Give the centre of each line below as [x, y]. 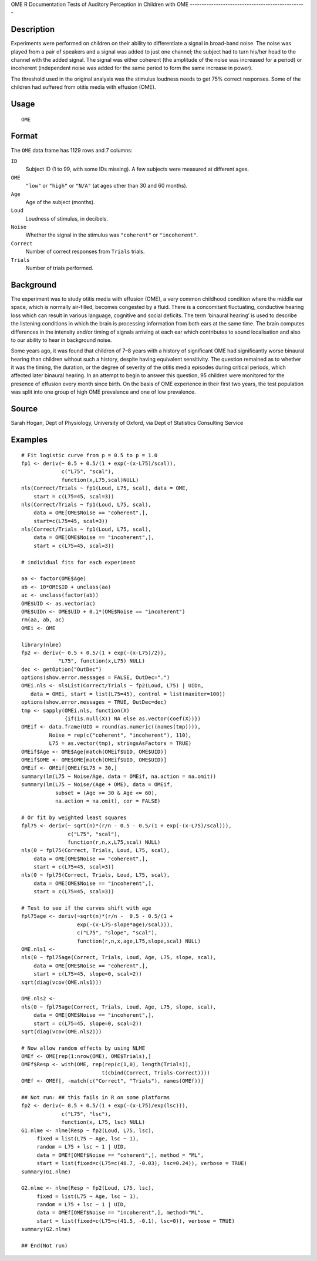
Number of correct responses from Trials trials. [85, 252]
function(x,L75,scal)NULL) [100, 480]
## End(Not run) [45, 1246]
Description [33, 29]
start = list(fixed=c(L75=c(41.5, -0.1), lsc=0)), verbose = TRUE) [136, 1221]
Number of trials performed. [60, 268]
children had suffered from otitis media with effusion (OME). [83, 87]
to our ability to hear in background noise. [61, 340]
